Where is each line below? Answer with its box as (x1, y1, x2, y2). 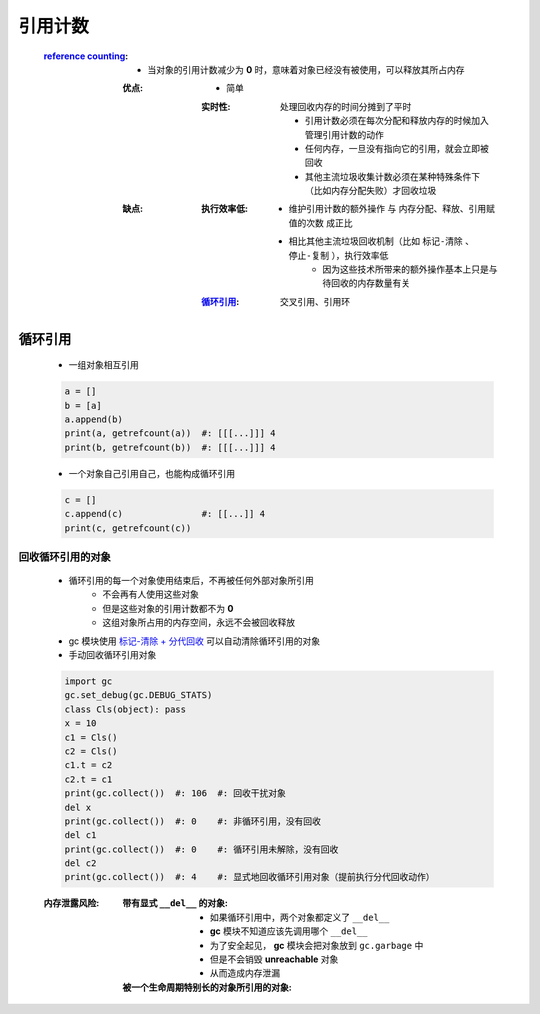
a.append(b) (64, 413, 124, 425)
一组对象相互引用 (68, 359, 139, 371)
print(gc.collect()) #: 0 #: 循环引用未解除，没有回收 (64, 843, 339, 855)
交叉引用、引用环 (280, 295, 350, 307)
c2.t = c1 (64, 773, 113, 785)
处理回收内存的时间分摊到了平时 (280, 100, 412, 112)
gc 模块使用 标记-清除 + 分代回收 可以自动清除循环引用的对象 (68, 635, 320, 647)
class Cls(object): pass (64, 703, 187, 715)
